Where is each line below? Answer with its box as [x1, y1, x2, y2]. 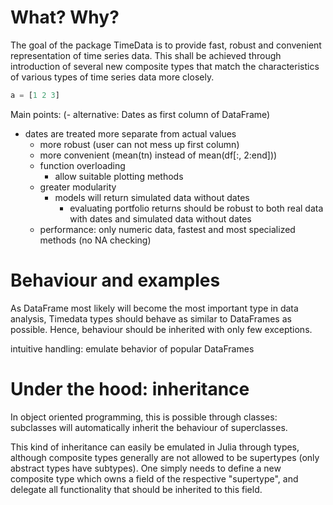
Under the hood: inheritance [10, 377, 250, 400]
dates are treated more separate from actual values [24, 127, 237, 140]
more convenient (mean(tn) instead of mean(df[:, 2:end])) [39, 149, 278, 161]
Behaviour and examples [10, 269, 221, 291]
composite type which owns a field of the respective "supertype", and [10, 472, 299, 485]
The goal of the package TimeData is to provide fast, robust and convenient [10, 39, 322, 51]
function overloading [39, 159, 126, 171]
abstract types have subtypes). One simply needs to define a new [10, 462, 282, 474]
